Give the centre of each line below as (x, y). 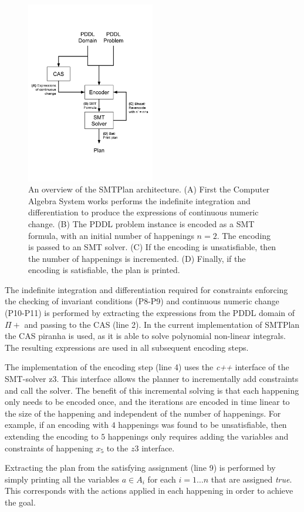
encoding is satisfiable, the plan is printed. (104, 270)
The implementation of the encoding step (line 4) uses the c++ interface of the (147, 367)
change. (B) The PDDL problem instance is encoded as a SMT (141, 223)
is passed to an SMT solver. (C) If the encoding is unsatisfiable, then (152, 247)
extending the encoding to (52, 436)
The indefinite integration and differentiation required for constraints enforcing (146, 289)
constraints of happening (49, 448)
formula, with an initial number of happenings (111, 235)
